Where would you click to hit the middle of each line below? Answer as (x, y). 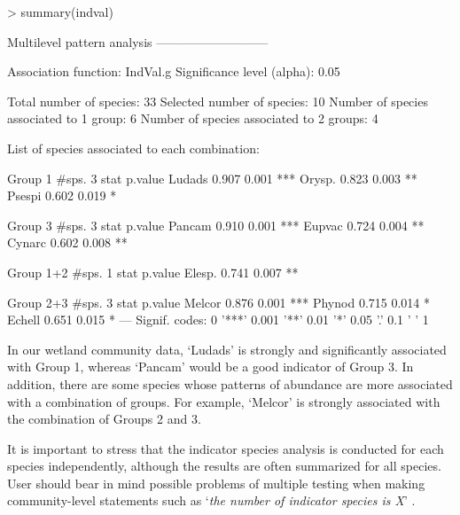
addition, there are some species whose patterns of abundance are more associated (230, 383)
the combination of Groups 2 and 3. (104, 419)
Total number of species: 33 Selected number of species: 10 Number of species (218, 101)
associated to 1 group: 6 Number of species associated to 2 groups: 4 (193, 118)
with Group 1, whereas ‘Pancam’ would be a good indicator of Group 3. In (211, 367)
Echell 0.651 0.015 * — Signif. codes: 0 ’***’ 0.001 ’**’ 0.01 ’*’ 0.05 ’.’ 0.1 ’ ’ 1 (218, 320)
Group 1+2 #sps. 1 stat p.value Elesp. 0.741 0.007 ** (153, 272)
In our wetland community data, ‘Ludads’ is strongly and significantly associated (227, 349)
